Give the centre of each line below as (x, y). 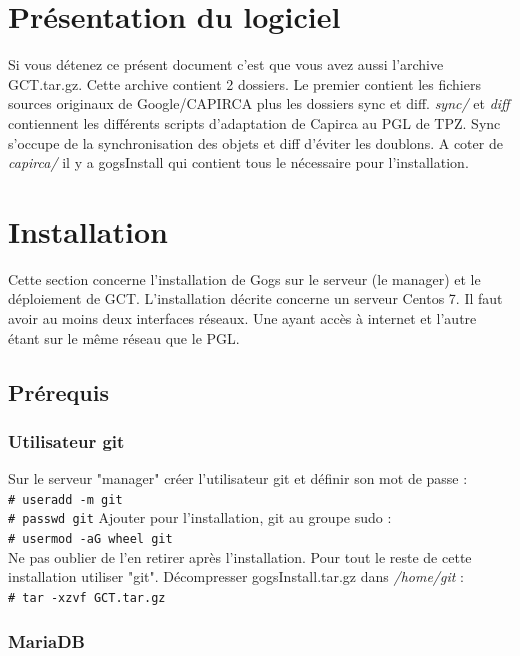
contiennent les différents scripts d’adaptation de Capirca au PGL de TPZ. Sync (254, 122)
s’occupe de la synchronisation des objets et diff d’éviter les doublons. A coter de (255, 142)
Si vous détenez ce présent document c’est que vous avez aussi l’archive (226, 64)
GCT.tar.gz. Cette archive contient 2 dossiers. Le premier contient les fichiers (244, 83)
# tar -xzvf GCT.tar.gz (87, 597)
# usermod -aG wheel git (90, 539)
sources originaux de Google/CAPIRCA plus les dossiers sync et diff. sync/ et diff (259, 103)
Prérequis (58, 391)
